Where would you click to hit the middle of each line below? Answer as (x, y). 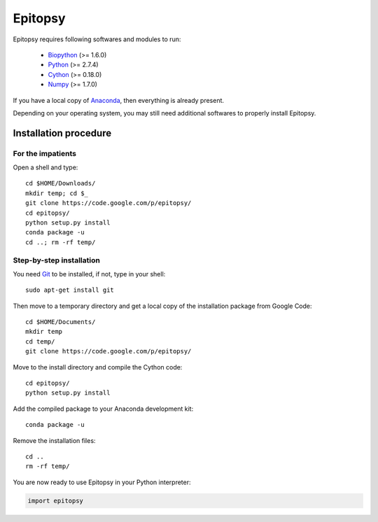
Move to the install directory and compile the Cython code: (98, 367)
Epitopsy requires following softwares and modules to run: (97, 39)
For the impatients (45, 153)
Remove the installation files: (54, 440)
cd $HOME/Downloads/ (61, 183)
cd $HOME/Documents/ (61, 322)
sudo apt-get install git (70, 290)
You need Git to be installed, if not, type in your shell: (89, 274)
